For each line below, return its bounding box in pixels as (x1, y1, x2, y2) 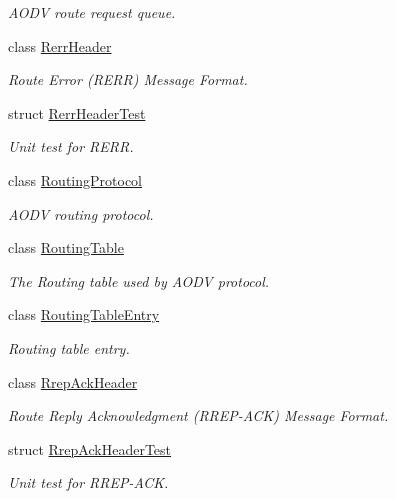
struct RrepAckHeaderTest (8, 438, 172, 459)
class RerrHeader (8, 35, 112, 56)
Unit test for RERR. (8, 136, 134, 157)
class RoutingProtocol (8, 169, 142, 190)
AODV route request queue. (8, 2, 176, 22)
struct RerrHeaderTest (8, 102, 146, 123)
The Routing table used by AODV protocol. (8, 270, 270, 291)
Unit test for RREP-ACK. (8, 472, 169, 493)
